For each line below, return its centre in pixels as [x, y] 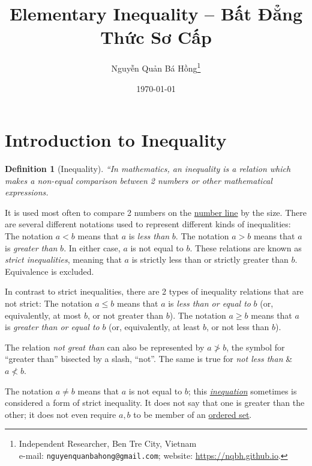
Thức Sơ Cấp [156, 37]
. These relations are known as [246, 247]
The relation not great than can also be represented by [105, 347]
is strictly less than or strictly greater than [210, 259]
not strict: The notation [49, 303]
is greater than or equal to [52, 327]
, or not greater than [125, 315]
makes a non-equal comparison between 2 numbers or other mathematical [139, 180]
